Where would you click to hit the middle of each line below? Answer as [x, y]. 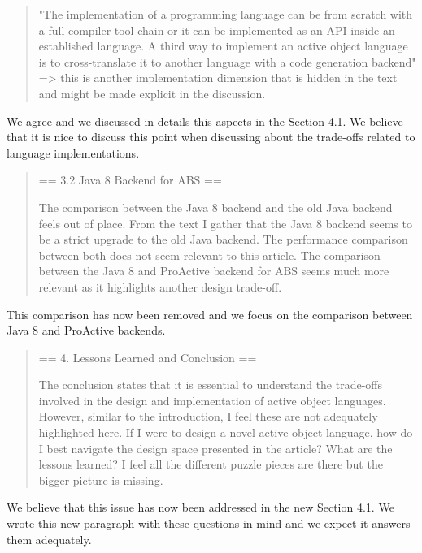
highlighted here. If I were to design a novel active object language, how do [226, 432]
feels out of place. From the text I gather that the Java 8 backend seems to [225, 223]
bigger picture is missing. [101, 480]
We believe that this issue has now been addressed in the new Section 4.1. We [200, 507]
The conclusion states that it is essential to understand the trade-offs [211, 385]
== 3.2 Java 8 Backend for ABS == [130, 180]
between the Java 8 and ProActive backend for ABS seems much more [214, 271]
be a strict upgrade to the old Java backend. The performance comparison [223, 239]
